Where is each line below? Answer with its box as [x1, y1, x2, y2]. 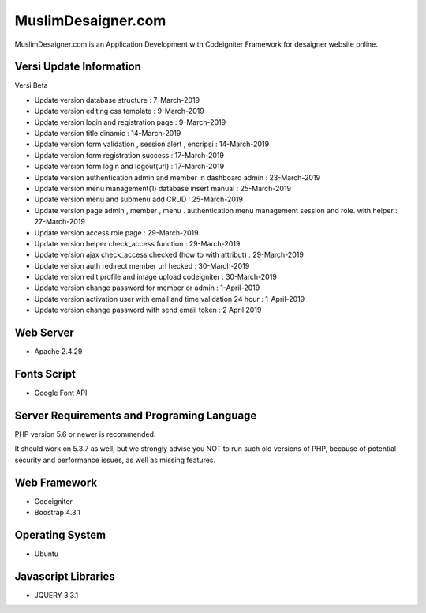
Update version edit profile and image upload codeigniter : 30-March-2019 [34, 273, 278, 282]
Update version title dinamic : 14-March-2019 [34, 129, 181, 138]
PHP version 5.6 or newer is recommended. [14, 429, 156, 438]
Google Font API [34, 388, 88, 398]
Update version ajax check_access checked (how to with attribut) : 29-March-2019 [34, 250, 304, 260]
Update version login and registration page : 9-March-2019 [34, 117, 226, 126]
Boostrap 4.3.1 [34, 508, 80, 517]
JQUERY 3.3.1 [34, 590, 79, 600]
